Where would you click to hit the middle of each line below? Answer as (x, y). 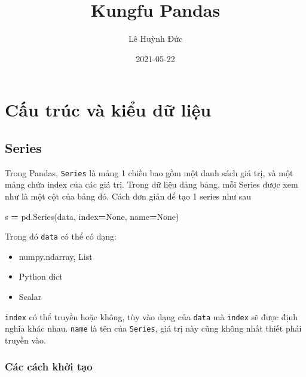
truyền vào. (25, 340)
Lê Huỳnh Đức (155, 39)
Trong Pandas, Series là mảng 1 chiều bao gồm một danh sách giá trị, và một (149, 172)
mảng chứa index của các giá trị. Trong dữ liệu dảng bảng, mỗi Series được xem (152, 184)
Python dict (41, 276)
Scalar (30, 296)
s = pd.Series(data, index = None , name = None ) (92, 216)
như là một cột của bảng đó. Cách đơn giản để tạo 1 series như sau (128, 196)
